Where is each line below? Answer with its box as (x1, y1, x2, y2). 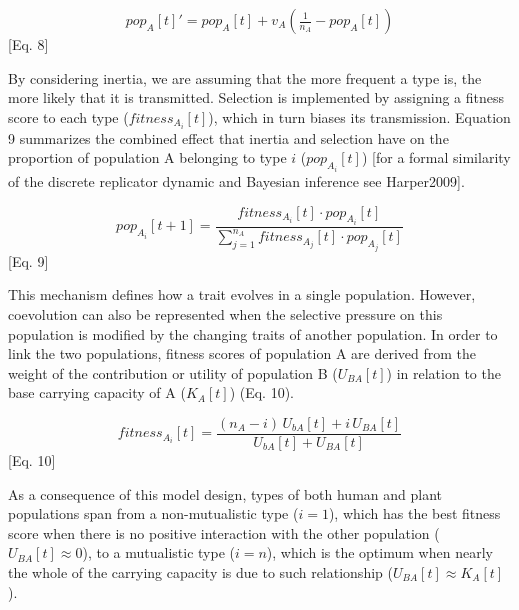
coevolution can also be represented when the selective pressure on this (8, 303, 443, 324)
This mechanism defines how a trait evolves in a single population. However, (8, 284, 476, 305)
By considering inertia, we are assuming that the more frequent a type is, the (8, 67, 482, 88)
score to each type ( (8, 106, 129, 127)
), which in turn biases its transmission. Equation (208, 106, 511, 127)
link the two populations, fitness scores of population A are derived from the (8, 343, 477, 364)
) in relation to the (386, 362, 501, 383)
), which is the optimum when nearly (266, 542, 493, 563)
